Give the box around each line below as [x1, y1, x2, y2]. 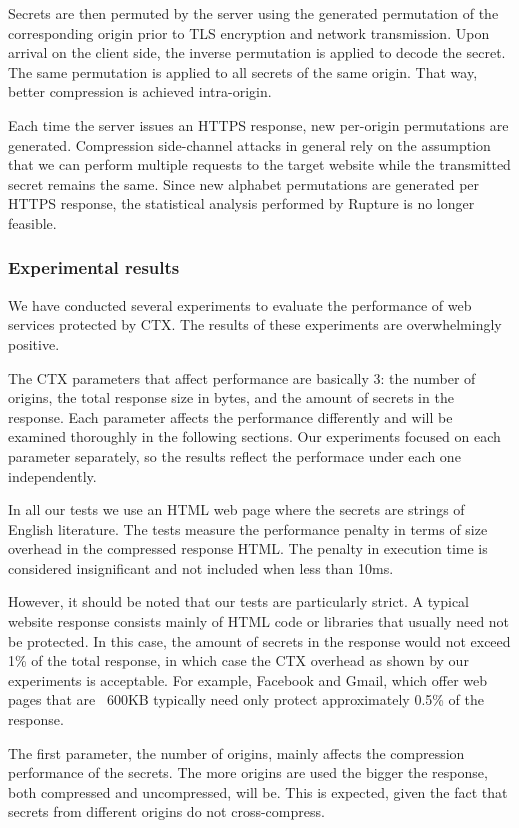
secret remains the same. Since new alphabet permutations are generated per [8, 173, 480, 194]
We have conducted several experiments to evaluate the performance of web [8, 294, 472, 315]
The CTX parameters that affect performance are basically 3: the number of [8, 367, 476, 388]
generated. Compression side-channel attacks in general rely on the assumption [8, 134, 491, 155]
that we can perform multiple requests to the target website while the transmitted [8, 154, 511, 175]
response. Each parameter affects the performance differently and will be [8, 406, 453, 427]
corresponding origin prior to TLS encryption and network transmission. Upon [8, 22, 490, 43]
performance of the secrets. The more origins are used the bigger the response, [8, 762, 488, 783]
